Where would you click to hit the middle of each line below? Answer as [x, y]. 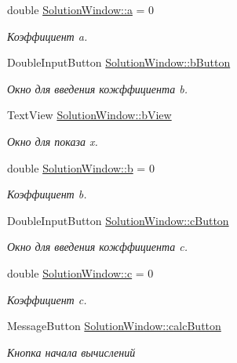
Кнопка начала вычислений [71, 352]
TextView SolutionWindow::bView [89, 115]
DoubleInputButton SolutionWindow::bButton [119, 62]
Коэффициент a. [47, 36]
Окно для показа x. [53, 141]
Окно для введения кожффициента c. [98, 247]
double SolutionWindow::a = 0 [81, 9]
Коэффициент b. [47, 194]
